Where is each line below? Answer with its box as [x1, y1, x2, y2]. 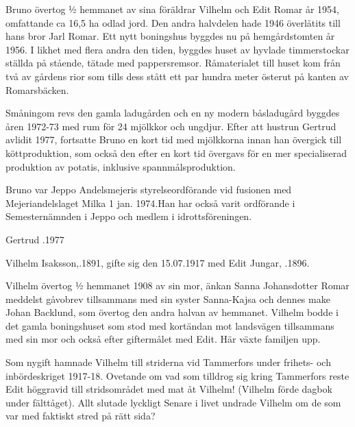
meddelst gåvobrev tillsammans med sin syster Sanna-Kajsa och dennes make [5, 291, 330, 306]
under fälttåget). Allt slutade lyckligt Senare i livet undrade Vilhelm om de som [5, 395, 341, 409]
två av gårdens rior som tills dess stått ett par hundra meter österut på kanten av [5, 69, 349, 83]
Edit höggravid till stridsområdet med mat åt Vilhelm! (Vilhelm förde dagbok [5, 382, 332, 396]
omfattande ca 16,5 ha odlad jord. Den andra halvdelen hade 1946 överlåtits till [5, 15, 341, 29]
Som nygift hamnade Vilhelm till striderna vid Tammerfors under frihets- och [5, 355, 331, 369]
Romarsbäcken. [5, 82, 69, 97]
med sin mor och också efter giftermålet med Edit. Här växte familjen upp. [5, 332, 321, 346]
